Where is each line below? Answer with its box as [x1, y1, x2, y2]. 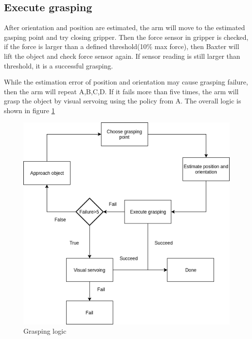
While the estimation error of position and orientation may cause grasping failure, [4, 77, 248, 87]
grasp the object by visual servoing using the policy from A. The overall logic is [4, 96, 241, 106]
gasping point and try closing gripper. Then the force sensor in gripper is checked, [4, 32, 249, 42]
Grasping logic [23, 326, 67, 336]
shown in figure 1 [4, 105, 55, 115]
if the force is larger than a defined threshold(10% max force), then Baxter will [4, 41, 239, 51]
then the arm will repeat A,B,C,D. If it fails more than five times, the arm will [4, 86, 239, 96]
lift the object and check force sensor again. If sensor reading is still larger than [4, 51, 240, 61]
